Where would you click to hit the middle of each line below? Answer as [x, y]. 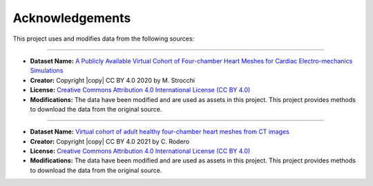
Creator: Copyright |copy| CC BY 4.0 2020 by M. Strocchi [113, 80]
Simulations [47, 71]
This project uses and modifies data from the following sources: [104, 39]
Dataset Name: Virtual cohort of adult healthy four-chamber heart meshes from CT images [160, 132]
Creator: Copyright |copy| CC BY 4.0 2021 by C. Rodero [110, 141]
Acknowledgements [72, 18]
